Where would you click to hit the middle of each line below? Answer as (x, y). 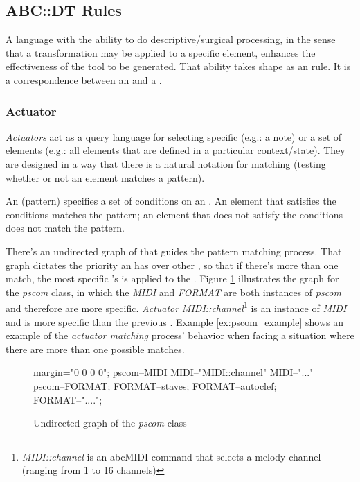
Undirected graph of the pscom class (110, 423)
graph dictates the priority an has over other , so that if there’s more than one (172, 265)
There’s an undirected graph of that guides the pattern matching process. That (174, 251)
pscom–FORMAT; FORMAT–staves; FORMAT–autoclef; (155, 385)
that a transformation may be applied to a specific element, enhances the (161, 52)
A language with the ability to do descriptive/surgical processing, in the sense (171, 39)
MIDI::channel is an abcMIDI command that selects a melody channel (171, 456)
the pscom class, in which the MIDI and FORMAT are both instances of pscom (173, 292)
